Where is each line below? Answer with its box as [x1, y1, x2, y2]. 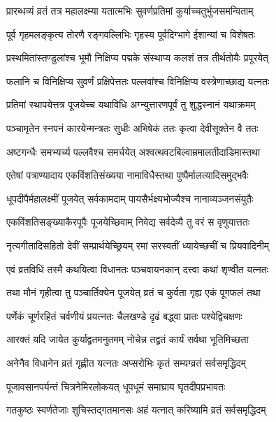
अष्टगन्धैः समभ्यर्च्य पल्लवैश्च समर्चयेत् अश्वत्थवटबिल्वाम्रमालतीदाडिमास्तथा [6, 144, 261, 159]
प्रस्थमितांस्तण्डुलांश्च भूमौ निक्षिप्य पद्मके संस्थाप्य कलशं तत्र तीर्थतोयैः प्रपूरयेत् [6, 50, 268, 65]
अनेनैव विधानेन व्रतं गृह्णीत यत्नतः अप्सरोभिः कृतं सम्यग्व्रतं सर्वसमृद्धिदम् [6, 355, 247, 370]
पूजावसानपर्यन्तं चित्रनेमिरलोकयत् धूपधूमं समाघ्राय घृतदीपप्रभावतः [6, 379, 226, 393]
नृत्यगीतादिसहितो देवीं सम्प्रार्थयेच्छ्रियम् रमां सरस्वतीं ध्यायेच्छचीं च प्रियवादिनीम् [6, 238, 270, 252]
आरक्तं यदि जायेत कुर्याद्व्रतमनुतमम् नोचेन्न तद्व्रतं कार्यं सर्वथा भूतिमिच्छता [6, 332, 249, 347]
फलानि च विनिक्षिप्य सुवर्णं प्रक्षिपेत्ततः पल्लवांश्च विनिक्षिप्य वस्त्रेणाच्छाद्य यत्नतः [6, 73, 270, 88]
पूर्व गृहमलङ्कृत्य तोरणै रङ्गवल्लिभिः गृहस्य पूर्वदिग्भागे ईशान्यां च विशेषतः [6, 27, 255, 41]
